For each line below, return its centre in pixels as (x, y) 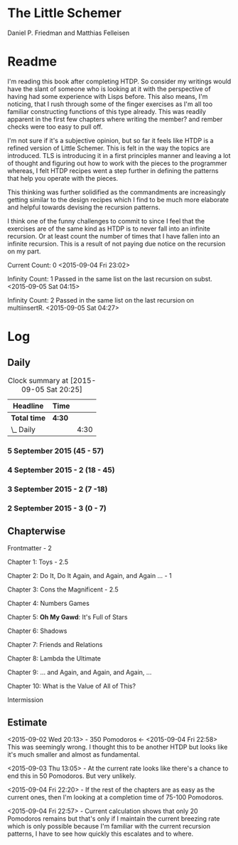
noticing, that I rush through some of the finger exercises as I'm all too (110, 104)
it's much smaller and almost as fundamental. (74, 755)
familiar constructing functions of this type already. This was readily (107, 111)
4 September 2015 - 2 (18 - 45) (61, 470)
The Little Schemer (65, 13)
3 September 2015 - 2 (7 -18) (58, 489)
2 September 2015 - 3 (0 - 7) (57, 508)
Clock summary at (38, 380)
